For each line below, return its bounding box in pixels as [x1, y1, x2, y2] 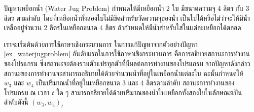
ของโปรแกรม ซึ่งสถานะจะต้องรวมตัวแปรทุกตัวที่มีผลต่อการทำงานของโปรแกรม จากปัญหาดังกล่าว [4, 58, 251, 68]
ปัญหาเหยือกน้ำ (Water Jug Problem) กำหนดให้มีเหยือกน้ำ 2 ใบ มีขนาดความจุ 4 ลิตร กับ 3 [4, 3, 250, 13]
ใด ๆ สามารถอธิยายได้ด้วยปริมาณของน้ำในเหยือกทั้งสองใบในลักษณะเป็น [56, 87, 242, 97]
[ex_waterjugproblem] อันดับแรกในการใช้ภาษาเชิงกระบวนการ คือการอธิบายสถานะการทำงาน [4, 48, 250, 59]
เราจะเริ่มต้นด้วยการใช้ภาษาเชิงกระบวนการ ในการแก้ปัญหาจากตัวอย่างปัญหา [4, 38, 198, 49]
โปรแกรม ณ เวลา [4, 87, 50, 97]
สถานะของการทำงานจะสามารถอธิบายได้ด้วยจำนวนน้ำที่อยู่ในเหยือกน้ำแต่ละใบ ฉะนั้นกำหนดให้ [4, 68, 244, 78]
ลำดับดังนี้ [4, 97, 29, 107]
